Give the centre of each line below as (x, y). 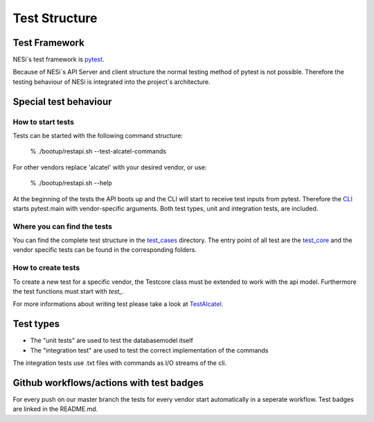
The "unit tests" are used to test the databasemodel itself (112, 341)
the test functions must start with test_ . (69, 292)
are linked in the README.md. (55, 409)
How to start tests (43, 121)
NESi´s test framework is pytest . (59, 60)
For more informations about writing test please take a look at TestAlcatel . (118, 304)
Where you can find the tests (62, 226)
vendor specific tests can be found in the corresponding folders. (105, 250)
